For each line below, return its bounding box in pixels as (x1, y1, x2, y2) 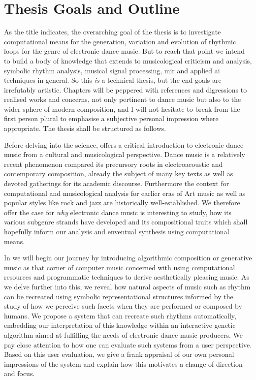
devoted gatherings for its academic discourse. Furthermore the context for (4, 178, 229, 189)
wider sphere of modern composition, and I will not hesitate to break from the (4, 103, 240, 114)
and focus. (4, 368, 35, 379)
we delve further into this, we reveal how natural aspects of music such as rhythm (4, 281, 251, 291)
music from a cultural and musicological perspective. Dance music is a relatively (4, 149, 245, 159)
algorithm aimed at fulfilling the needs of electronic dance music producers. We (4, 329, 243, 340)
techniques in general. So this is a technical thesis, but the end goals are (4, 75, 222, 85)
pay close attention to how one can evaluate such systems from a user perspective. (4, 339, 252, 349)
